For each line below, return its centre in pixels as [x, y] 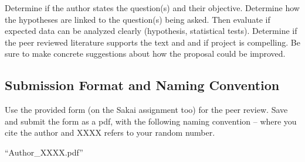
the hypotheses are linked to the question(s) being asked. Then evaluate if [138, 19]
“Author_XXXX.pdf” [44, 152]
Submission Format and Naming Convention [142, 85]
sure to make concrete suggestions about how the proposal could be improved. [145, 54]
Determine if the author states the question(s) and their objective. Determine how [152, 8]
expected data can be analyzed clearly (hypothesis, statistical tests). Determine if [151, 31]
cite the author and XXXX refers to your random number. [110, 132]
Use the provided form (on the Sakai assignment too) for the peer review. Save [146, 110]
